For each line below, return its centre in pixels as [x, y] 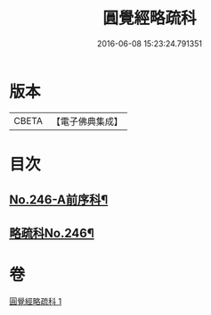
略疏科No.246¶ [52, 233]
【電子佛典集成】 [87, 121]
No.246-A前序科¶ [59, 200]
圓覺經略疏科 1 [36, 301]
